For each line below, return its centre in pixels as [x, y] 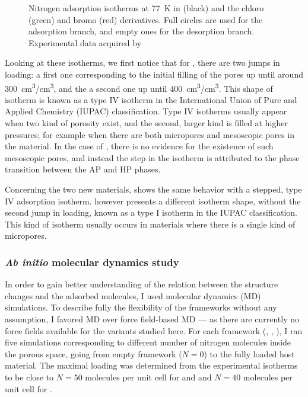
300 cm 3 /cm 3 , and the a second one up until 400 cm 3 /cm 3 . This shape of [139, 87]
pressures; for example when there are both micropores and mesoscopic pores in [150, 134]
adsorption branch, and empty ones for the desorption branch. [142, 31]
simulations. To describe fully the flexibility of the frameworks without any [141, 307]
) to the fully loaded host [249, 353]
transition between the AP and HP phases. [83, 169]
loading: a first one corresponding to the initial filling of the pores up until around [154, 74]
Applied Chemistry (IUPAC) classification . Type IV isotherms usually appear [146, 111]
